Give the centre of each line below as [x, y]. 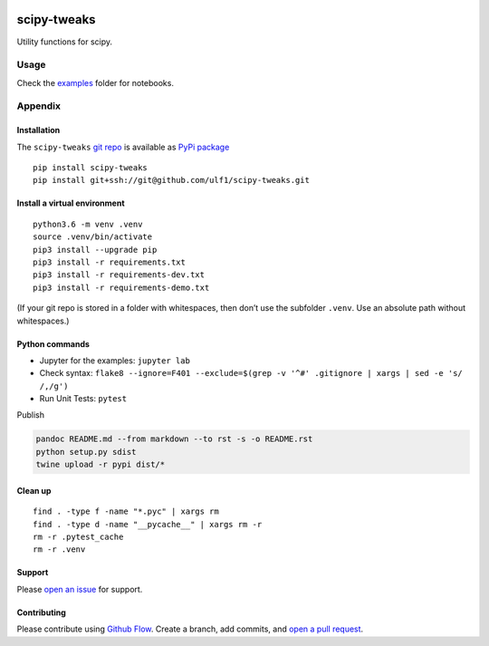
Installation [38, 130]
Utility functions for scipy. [65, 42]
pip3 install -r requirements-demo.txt [121, 287]
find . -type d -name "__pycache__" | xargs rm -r [148, 524]
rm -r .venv [59, 550]
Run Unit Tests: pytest [83, 399]
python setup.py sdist [86, 452]
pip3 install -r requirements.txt [109, 262]
